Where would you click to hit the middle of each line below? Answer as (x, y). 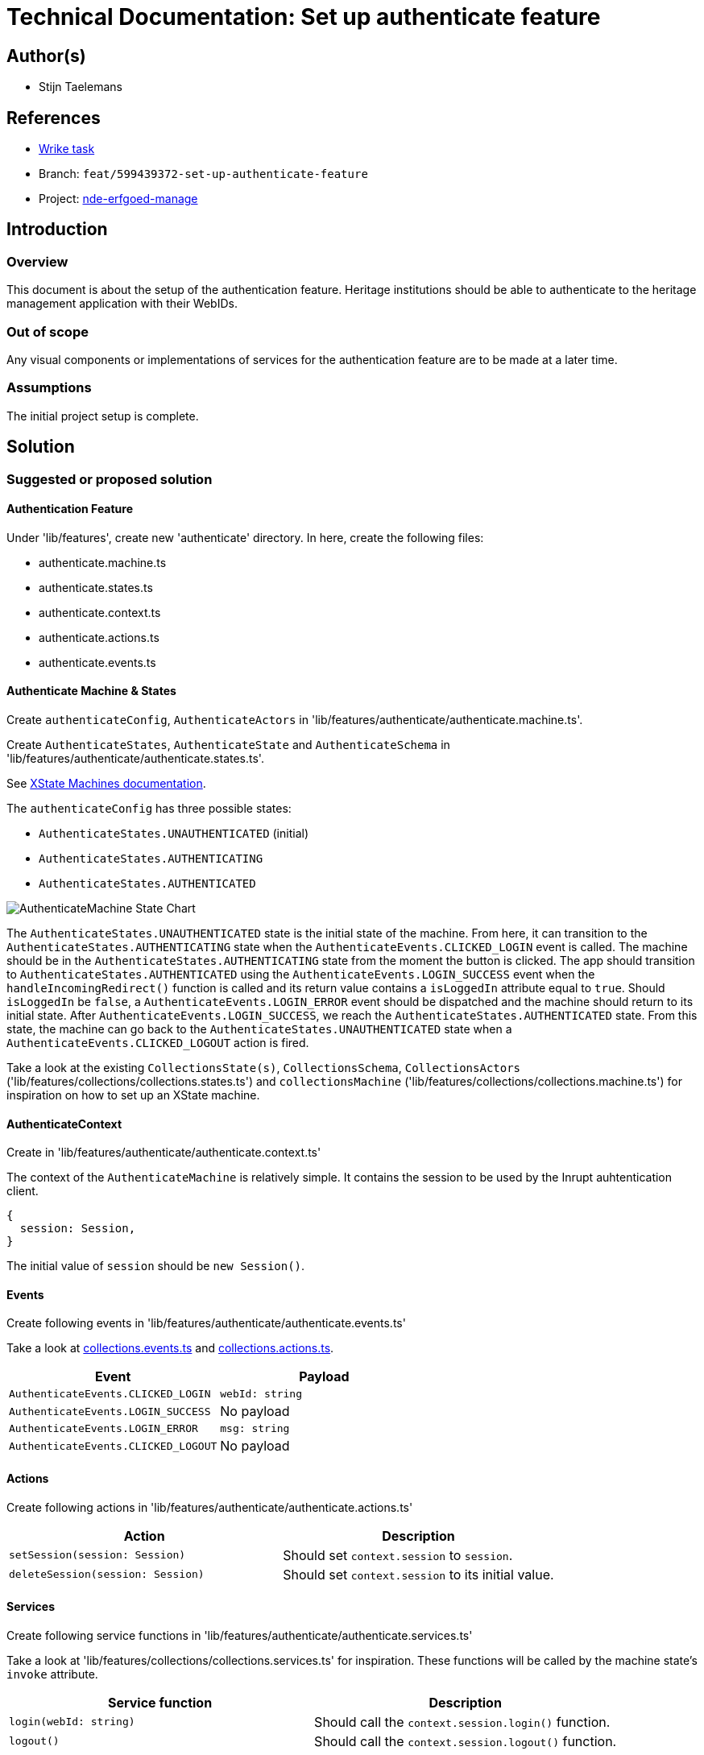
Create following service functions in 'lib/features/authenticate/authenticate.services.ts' (240, 1635)
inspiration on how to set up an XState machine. (133, 1095)
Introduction (57, 230)
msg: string (255, 1429)
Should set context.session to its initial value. (418, 1574)
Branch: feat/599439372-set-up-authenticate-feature (203, 174)
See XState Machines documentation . (106, 784)
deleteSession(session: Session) (107, 1575)
